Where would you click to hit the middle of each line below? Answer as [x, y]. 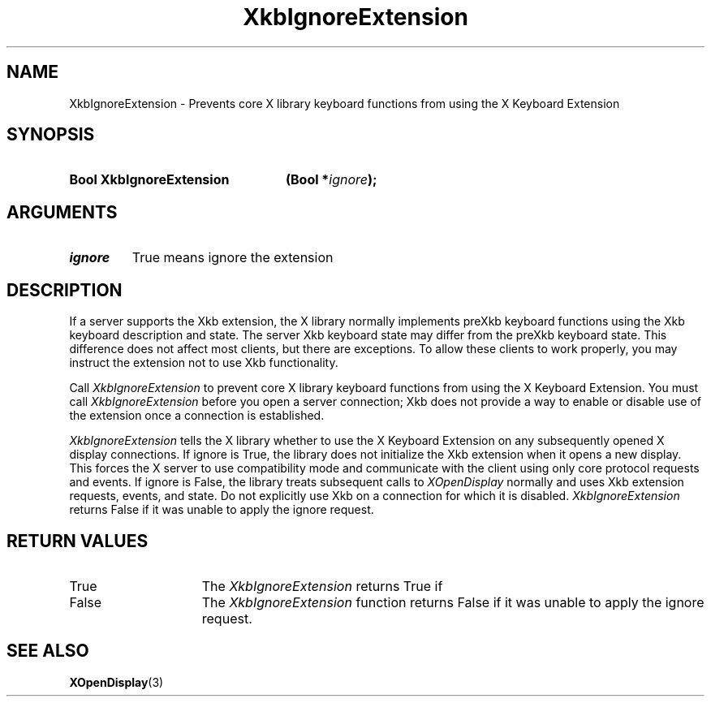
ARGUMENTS [62, 212]
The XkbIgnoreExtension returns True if [322, 586]
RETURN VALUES [78, 541]
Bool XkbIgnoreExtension [149, 180]
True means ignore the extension [233, 258]
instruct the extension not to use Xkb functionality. [204, 363]
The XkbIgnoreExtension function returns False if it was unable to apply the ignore [453, 602]
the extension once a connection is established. [197, 416]
